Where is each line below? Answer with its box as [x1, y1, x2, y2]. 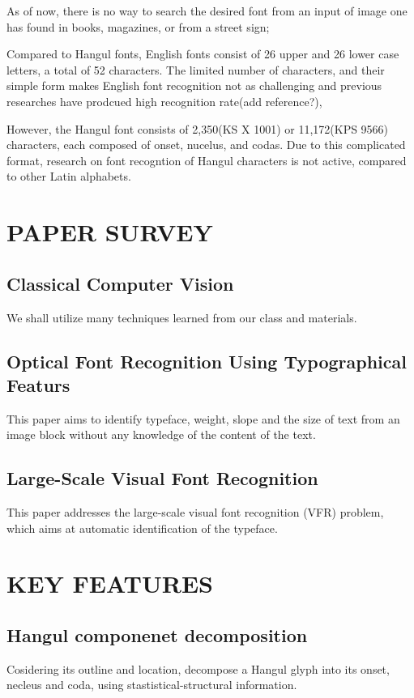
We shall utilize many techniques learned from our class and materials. [6, 309, 357, 326]
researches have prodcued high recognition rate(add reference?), [6, 92, 322, 109]
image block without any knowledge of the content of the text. [6, 426, 316, 443]
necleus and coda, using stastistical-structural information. [6, 676, 297, 693]
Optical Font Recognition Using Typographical [6, 348, 407, 373]
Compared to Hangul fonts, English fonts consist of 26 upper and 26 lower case [6, 45, 399, 62]
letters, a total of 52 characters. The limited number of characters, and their [6, 61, 385, 78]
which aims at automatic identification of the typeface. [6, 519, 278, 536]
